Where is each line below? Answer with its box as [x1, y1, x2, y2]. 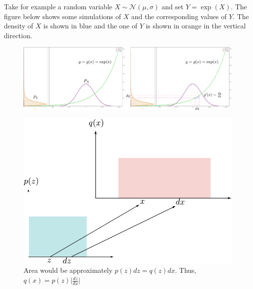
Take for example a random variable [4, 1, 113, 11]
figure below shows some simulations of [4, 11, 121, 21]
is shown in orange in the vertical [146, 21, 246, 31]
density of [4, 21, 33, 31]
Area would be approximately [24, 265, 113, 275]
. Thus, [175, 265, 197, 275]
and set [161, 1, 184, 11]
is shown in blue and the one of [43, 21, 137, 31]
